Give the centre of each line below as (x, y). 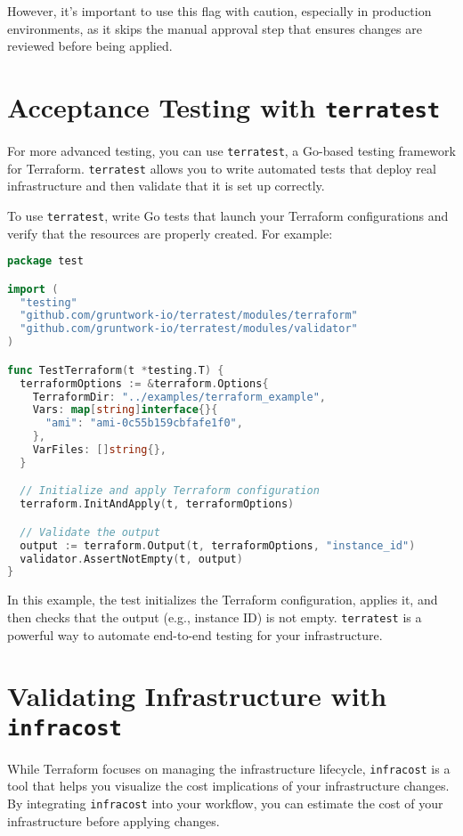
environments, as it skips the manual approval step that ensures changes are (215, 28)
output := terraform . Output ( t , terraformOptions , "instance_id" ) (218, 545)
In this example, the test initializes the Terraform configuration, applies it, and (223, 600)
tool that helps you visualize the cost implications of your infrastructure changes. (228, 786)
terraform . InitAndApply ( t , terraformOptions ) (157, 504)
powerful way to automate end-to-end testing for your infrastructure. (195, 634)
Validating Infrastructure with (197, 696)
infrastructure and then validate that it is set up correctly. (166, 186)
